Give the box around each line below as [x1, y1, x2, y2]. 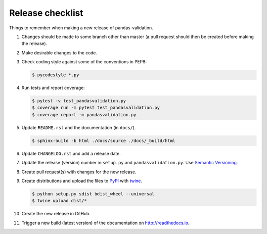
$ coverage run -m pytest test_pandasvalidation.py [32, 105, 160, 111]
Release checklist [9, 7, 84, 18]
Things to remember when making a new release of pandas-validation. [9, 25, 153, 31]
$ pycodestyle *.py [32, 72, 79, 78]
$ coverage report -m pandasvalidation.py [32, 112, 136, 117]
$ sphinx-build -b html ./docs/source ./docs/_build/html [32, 138, 176, 143]
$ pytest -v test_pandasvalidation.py [32, 98, 126, 104]
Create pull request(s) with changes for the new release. [21, 169, 136, 175]
